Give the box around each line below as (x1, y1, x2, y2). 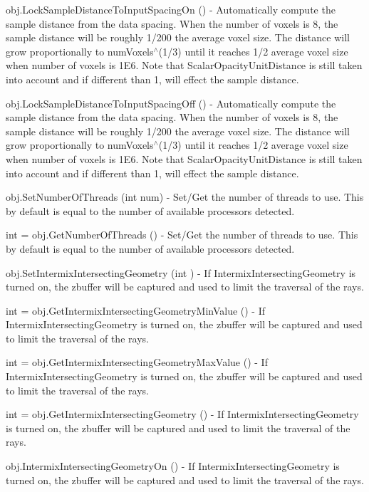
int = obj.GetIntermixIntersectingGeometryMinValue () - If (6, 303, 266, 318)
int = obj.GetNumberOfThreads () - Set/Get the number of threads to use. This (6, 227, 358, 242)
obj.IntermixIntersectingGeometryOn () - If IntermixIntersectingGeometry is (6, 459, 340, 473)
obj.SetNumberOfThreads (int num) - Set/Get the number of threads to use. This (6, 189, 364, 204)
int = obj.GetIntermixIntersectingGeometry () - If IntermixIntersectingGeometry (6, 407, 359, 422)
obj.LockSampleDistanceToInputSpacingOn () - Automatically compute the (6, 2, 336, 16)
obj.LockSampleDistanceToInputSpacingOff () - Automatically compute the (6, 95, 336, 110)
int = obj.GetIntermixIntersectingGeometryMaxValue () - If (6, 355, 268, 370)
